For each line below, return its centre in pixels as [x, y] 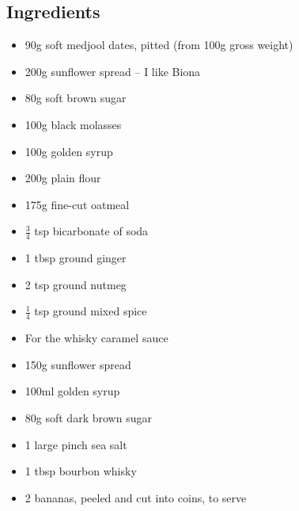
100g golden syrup [69, 151]
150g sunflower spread [78, 364]
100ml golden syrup [72, 391]
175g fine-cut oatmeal [77, 204]
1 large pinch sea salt [76, 444]
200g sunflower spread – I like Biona [113, 71]
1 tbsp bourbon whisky [81, 471]
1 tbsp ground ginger [76, 258]
